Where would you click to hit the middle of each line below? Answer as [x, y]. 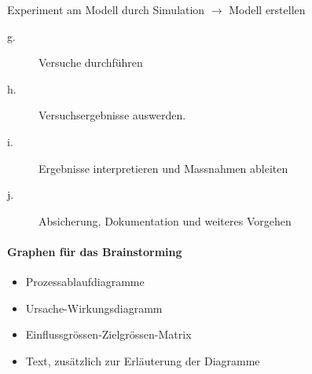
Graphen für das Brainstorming [95, 251]
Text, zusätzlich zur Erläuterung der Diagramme [143, 360]
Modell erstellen [267, 9]
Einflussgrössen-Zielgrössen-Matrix [108, 334]
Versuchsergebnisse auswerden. [112, 115]
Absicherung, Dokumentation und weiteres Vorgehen [165, 220]
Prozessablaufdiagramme [85, 282]
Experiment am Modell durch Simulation [106, 9]
